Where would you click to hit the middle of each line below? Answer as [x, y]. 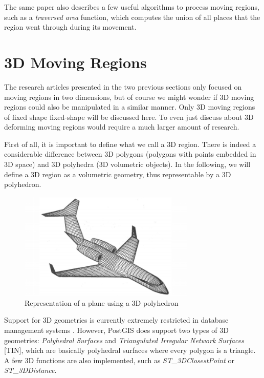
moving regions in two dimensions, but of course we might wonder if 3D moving [129, 97]
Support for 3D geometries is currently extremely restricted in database [116, 320]
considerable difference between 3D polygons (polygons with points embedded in [130, 154]
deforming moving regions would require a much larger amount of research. [122, 127]
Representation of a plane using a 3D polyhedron [102, 302]
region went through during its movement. [70, 27]
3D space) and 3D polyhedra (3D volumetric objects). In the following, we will [127, 164]
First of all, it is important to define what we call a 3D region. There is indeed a [130, 144]
